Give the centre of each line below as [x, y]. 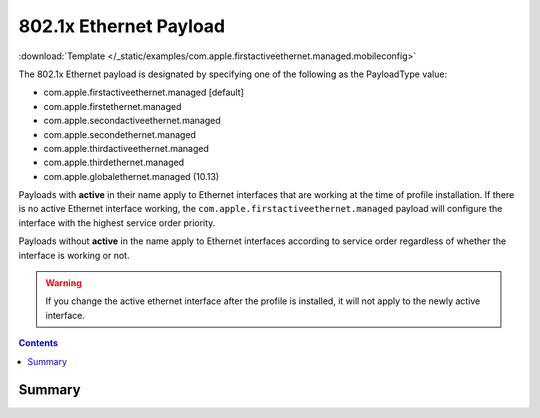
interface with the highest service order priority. [117, 222]
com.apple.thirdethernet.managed [114, 162]
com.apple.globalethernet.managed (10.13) [131, 176]
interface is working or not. [74, 255]
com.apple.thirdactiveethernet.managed [126, 148]
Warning [63, 283]
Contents [38, 343]
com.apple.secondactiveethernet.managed [132, 121]
